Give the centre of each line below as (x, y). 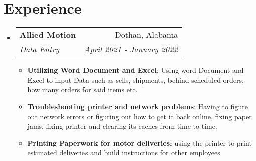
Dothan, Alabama (146, 35)
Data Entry (39, 49)
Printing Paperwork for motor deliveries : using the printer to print (140, 143)
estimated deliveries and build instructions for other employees (124, 153)
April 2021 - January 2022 (131, 49)
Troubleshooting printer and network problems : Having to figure (138, 106)
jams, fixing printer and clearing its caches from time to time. (122, 126)
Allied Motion (48, 35)
